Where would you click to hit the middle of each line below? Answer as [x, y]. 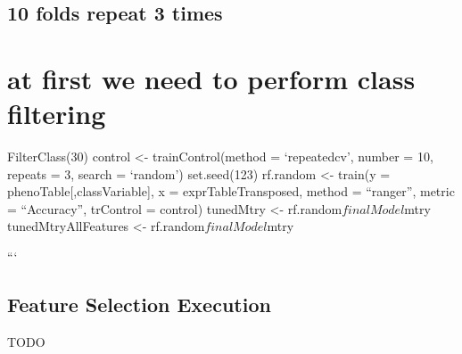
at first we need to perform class [211, 78]
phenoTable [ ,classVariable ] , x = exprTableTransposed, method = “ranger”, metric [231, 191]
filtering [57, 114]
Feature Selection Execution [139, 305]
